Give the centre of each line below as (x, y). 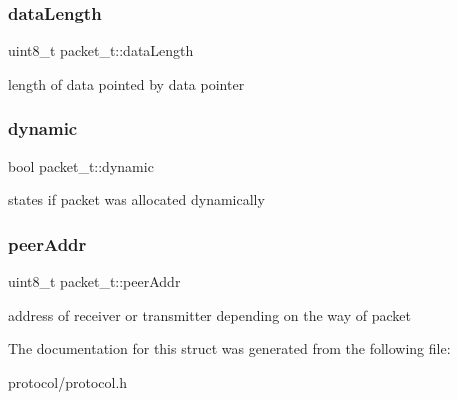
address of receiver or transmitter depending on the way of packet (209, 314)
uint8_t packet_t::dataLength (101, 50)
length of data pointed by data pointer (126, 83)
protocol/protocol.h (68, 381)
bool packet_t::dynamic (81, 165)
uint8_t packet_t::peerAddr (94, 281)
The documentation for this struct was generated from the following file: (229, 348)
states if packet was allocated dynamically (136, 199)
